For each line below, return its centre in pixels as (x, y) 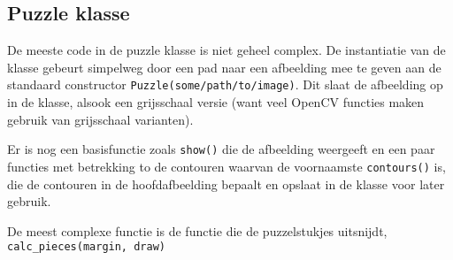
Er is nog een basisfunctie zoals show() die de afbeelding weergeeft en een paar (221, 149)
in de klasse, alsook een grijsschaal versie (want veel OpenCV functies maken (216, 102)
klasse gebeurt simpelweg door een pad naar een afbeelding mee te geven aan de (224, 67)
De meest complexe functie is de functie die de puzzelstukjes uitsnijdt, (197, 230)
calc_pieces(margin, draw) (86, 247)
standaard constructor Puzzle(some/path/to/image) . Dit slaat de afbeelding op (225, 84)
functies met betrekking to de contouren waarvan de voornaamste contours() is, (226, 166)
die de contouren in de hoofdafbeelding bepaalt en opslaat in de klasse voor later (226, 184)
